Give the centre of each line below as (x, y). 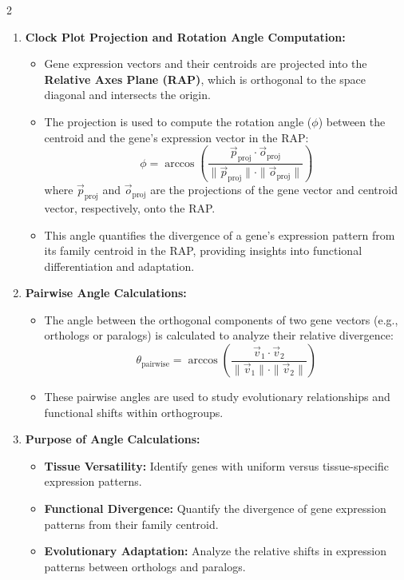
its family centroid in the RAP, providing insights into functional (203, 250)
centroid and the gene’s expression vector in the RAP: (176, 137)
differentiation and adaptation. (119, 266)
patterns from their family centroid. (131, 524)
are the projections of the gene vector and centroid (274, 190)
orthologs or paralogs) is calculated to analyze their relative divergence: (219, 335)
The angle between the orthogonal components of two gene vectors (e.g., (221, 319)
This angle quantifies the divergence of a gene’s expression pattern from (220, 234)
